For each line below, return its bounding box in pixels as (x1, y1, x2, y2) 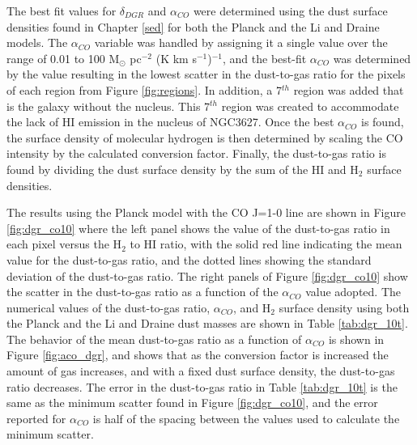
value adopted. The (305, 283, 402, 300)
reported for (6, 409, 66, 426)
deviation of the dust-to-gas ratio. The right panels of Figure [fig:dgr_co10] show (6, 267, 408, 284)
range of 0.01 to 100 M (6, 49, 120, 66)
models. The (6, 34, 68, 51)
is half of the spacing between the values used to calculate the (92, 409, 400, 426)
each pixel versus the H (6, 235, 122, 252)
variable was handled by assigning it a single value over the (94, 34, 388, 51)
